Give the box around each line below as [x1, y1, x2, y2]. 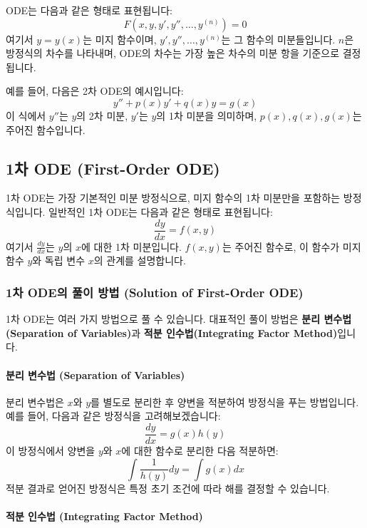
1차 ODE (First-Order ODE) [6, 157, 220, 179]
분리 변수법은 [6, 394, 64, 409]
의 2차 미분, [76, 108, 128, 123]
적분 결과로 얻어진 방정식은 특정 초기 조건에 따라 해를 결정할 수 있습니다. [6, 481, 330, 496]
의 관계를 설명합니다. [93, 253, 186, 268]
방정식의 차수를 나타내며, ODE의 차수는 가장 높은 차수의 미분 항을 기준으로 [6, 46, 340, 61]
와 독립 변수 [32, 253, 86, 268]
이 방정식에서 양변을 [6, 443, 95, 458]
